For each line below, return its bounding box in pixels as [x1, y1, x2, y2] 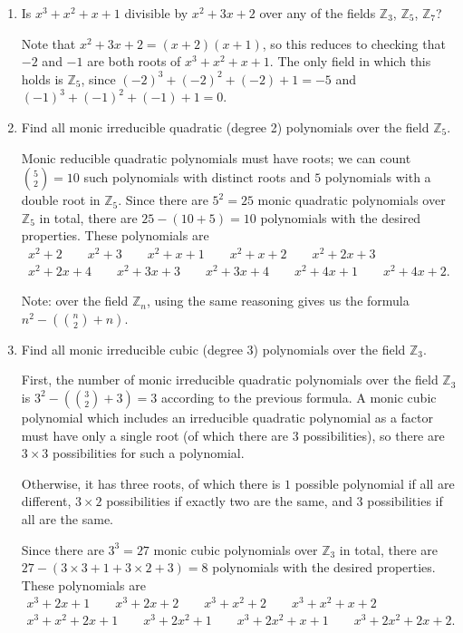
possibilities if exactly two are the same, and [106, 492, 352, 511]
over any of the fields [259, 4, 376, 22]
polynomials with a [324, 168, 431, 187]
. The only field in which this [269, 52, 431, 71]
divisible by [124, 4, 188, 22]
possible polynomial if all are [294, 473, 455, 492]
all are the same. [21, 509, 114, 528]
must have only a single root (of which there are [21, 425, 289, 444]
